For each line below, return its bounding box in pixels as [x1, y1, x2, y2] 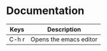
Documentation [6, 4, 85, 18]
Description [47, 25, 81, 33]
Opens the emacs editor [30, 35, 98, 43]
